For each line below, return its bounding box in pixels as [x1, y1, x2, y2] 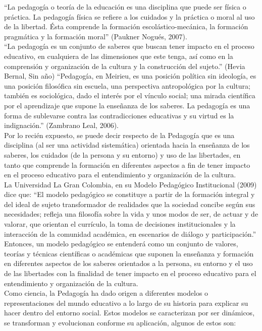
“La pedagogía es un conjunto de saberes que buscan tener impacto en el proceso [4, 41, 254, 51]
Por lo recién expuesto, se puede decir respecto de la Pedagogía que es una [4, 129, 235, 140]
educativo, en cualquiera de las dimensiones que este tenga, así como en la [4, 50, 233, 61]
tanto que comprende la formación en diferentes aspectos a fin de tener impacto [4, 159, 250, 170]
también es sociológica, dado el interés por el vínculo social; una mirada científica [4, 90, 255, 101]
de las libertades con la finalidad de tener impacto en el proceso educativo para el [4, 268, 256, 279]
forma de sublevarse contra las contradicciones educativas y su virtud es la [4, 110, 234, 120]
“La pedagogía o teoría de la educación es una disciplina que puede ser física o [4, 2, 246, 12]
